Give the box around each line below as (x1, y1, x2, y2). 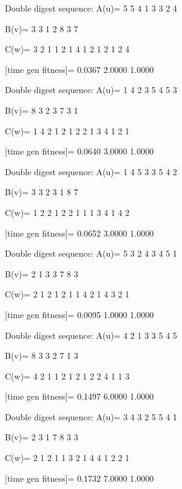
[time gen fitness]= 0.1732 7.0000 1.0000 (5, 471, 154, 484)
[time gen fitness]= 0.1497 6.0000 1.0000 (5, 390, 154, 403)
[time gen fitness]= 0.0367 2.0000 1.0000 (5, 63, 154, 75)
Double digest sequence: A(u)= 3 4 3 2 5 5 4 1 (5, 410, 177, 423)
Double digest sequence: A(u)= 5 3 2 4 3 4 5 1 (5, 247, 177, 260)
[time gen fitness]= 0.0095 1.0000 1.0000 (5, 308, 154, 321)
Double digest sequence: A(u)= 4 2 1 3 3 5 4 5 (5, 328, 177, 341)
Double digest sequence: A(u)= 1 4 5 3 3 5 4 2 (5, 165, 177, 178)
